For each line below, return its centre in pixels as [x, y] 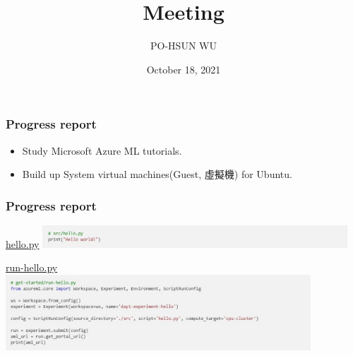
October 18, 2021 [184, 69]
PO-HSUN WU [184, 46]
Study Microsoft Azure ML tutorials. [102, 150]
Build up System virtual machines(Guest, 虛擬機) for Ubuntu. [157, 174]
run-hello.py [32, 267]
